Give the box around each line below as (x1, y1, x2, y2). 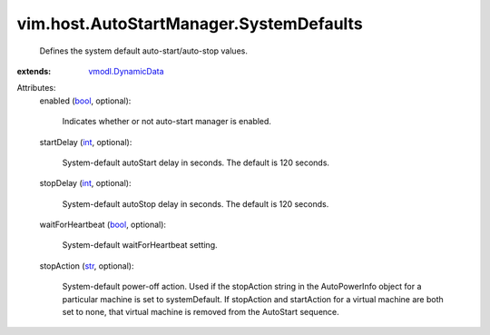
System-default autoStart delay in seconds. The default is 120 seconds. (62, 157, 330, 168)
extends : (16, 65, 52, 76)
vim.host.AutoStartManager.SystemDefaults (16, 14, 363, 34)
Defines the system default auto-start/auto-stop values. (39, 45, 249, 56)
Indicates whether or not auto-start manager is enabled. (62, 116, 272, 127)
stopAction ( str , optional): (39, 260, 135, 271)
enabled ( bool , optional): (39, 95, 132, 106)
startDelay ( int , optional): (39, 136, 132, 147)
